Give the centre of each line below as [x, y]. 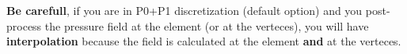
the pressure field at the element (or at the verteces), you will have [207, 25]
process [24, 25]
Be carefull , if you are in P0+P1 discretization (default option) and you [184, 10]
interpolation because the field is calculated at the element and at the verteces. [204, 41]
